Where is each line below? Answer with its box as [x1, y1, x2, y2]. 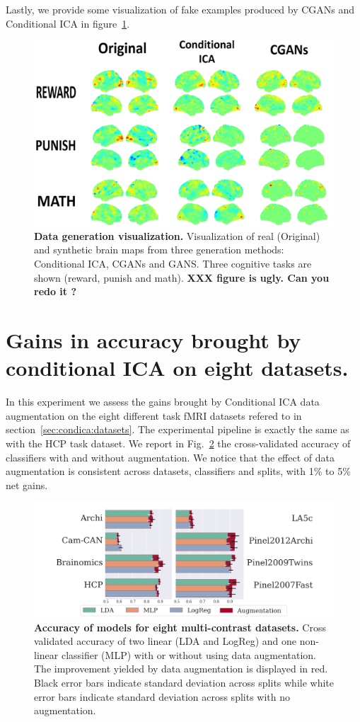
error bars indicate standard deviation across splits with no [34, 689, 290, 704]
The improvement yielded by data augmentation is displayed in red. [34, 661, 328, 676]
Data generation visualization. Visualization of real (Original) [34, 228, 320, 243]
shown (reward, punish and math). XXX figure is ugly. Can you [34, 270, 330, 285]
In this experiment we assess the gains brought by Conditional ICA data [6, 394, 320, 409]
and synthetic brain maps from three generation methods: [34, 242, 284, 257]
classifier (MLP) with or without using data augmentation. [61, 647, 316, 662]
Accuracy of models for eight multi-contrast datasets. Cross [34, 619, 326, 634]
